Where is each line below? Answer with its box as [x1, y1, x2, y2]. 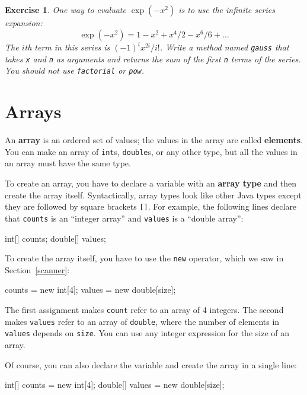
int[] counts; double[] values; [5, 232, 106, 244]
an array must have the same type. [5, 157, 131, 169]
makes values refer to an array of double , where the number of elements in [5, 315, 280, 327]
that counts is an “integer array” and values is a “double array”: [5, 211, 244, 224]
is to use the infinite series [178, 4, 275, 15]
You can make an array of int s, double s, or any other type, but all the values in [5, 145, 298, 157]
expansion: [5, 17, 43, 29]
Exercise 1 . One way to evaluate [5, 4, 126, 15]
